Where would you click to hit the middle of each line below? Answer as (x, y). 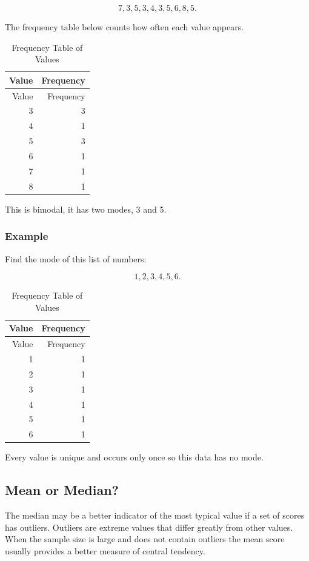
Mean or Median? (62, 490)
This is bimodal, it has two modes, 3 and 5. (86, 209)
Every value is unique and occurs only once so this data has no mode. (134, 457)
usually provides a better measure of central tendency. (105, 550)
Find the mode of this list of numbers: (76, 258)
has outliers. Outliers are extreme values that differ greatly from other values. (149, 527)
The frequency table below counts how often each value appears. (125, 27)
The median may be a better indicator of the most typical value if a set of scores (155, 515)
